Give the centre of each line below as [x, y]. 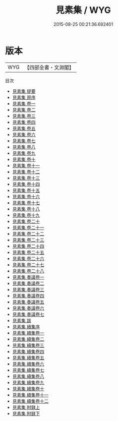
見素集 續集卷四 [28, 351]
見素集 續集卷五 [28, 358]
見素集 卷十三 [26, 178]
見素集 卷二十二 [28, 234]
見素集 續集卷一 [28, 333]
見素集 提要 [24, 91]
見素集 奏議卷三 [28, 289]
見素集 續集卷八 [28, 376]
